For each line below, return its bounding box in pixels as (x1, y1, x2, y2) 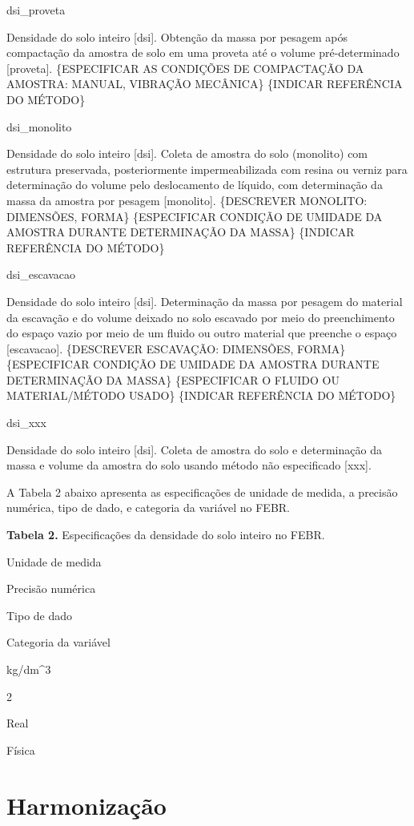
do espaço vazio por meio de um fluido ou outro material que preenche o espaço (6, 324, 397, 341)
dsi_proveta (6, 2, 66, 18)
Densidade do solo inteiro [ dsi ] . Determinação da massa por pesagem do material (6, 292, 403, 309)
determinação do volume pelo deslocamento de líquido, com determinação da (6, 176, 383, 193)
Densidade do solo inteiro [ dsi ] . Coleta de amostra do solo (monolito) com (6, 145, 368, 162)
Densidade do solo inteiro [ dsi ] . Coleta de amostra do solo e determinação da (6, 441, 382, 457)
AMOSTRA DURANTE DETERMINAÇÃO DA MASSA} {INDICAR (6, 224, 355, 240)
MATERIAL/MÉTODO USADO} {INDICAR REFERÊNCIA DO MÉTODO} (6, 387, 396, 404)
